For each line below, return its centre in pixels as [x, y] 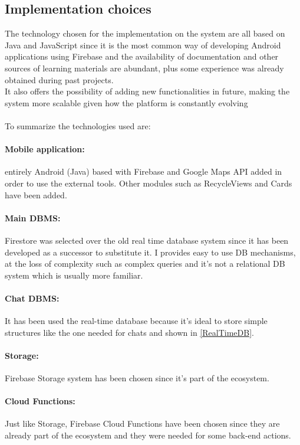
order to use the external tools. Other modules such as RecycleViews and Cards [149, 183]
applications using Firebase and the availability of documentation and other [142, 56]
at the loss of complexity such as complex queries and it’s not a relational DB [145, 264]
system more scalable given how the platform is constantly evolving [126, 102]
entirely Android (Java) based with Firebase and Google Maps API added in [144, 171]
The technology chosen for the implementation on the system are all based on [145, 33]
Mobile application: [45, 149]
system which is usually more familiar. [74, 275]
